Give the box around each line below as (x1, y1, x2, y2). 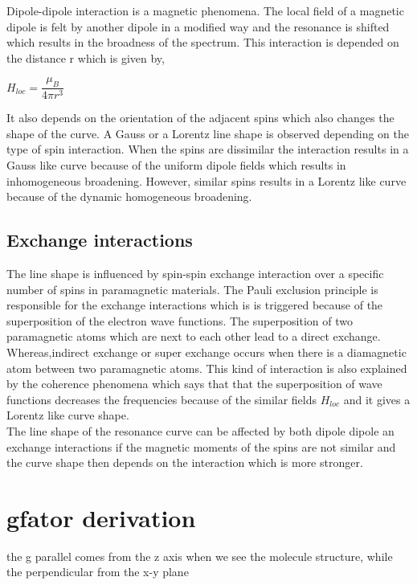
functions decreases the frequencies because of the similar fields (6, 391, 317, 407)
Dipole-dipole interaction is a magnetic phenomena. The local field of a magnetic (6, 2, 404, 18)
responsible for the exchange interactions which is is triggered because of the (6, 297, 383, 313)
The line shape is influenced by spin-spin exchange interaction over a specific (6, 264, 384, 281)
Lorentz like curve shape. (6, 407, 129, 423)
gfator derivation (6, 501, 196, 534)
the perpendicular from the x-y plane (6, 563, 189, 580)
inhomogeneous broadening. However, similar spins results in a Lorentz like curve (6, 172, 407, 189)
